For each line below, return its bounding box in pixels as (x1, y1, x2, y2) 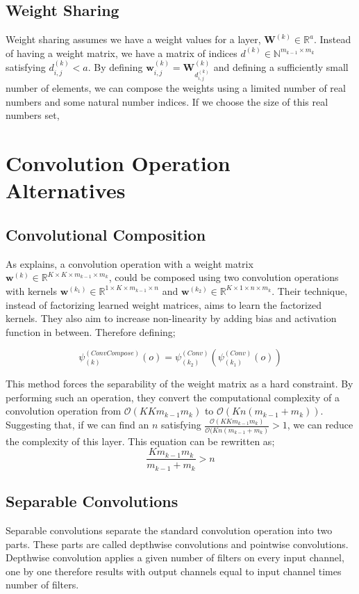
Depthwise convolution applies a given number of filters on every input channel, (6, 550, 344, 565)
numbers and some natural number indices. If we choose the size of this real (6, 94, 328, 109)
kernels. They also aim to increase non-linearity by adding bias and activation (6, 311, 337, 326)
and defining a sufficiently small (213, 60, 349, 74)
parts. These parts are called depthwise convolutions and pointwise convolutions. (6, 536, 349, 551)
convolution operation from (6, 403, 122, 418)
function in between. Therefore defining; (6, 324, 176, 339)
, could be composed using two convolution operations (108, 270, 339, 284)
